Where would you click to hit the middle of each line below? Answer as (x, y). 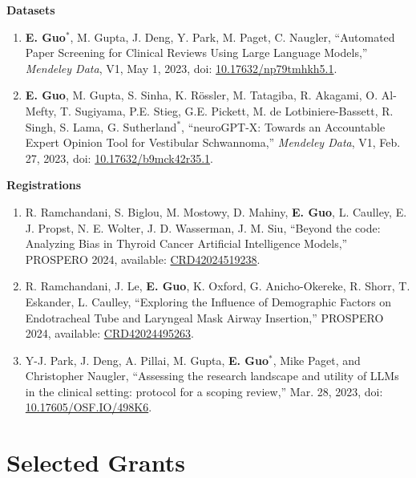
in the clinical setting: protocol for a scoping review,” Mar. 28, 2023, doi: (204, 391)
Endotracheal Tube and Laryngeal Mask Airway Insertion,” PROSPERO (204, 317)
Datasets (31, 10)
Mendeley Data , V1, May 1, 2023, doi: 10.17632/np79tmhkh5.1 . (181, 68)
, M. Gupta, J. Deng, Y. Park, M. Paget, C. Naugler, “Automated (232, 36)
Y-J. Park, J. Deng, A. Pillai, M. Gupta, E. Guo (147, 360)
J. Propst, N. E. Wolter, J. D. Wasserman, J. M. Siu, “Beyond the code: (203, 227)
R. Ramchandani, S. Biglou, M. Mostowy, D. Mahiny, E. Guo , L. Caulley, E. (216, 211)
